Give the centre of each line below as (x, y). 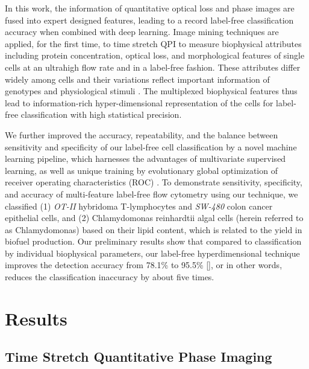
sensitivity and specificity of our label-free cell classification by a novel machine (151, 146)
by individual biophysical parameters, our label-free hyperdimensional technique (152, 253)
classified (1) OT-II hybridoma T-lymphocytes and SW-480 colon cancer (139, 206)
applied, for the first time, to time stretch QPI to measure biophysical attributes (153, 43)
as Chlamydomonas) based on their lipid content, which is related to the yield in (154, 229)
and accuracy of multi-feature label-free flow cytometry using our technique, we (151, 194)
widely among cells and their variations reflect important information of (137, 79)
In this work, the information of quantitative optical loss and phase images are (150, 8)
